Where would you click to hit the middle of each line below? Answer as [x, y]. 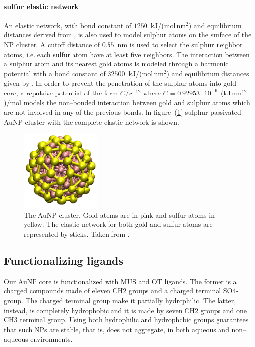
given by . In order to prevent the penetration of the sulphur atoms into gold [120, 83]
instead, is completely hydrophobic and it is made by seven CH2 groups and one [126, 310]
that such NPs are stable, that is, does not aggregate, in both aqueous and [117, 329]
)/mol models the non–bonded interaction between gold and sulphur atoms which [127, 102]
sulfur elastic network [41, 6]
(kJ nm [231, 92]
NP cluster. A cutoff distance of [52, 44]
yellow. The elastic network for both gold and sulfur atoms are [118, 224]
